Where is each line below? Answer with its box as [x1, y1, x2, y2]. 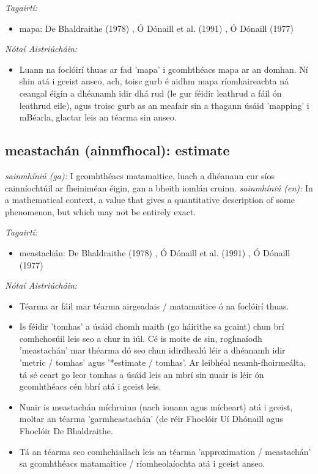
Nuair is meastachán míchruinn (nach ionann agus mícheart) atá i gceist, [19, 400, 293, 413]
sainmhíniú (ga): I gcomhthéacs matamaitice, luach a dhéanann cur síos [5, 169, 275, 182]
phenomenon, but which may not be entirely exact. [5, 205, 196, 218]
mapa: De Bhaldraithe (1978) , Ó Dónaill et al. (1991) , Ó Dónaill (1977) [19, 21, 294, 34]
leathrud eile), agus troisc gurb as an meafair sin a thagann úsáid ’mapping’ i [19, 98, 309, 111]
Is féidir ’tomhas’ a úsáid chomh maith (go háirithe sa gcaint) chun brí [19, 320, 284, 333]
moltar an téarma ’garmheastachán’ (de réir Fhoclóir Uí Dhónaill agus [19, 412, 284, 425]
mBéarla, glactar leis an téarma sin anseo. [19, 111, 177, 124]
